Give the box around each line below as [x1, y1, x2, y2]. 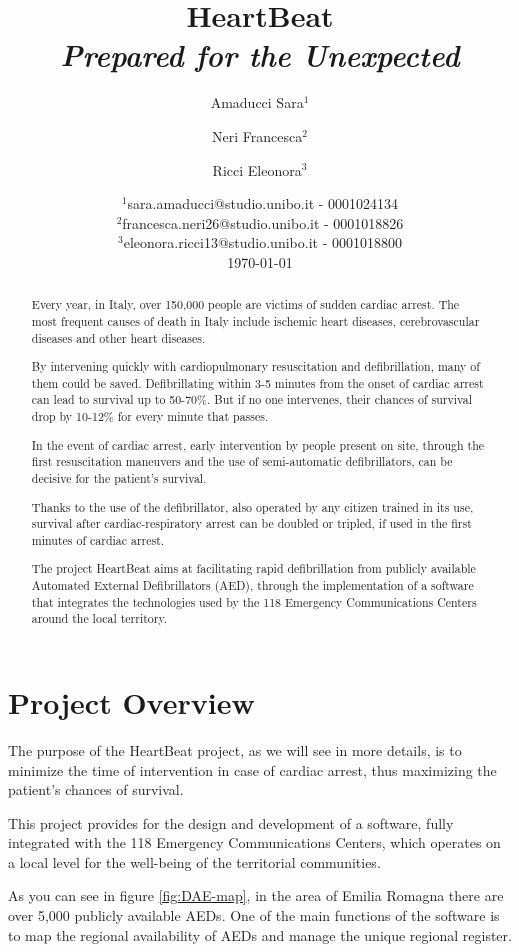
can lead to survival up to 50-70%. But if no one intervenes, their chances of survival [31, 391, 472, 408]
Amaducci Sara [210, 92, 304, 113]
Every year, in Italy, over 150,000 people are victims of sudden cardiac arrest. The [31, 296, 460, 313]
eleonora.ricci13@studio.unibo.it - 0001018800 [123, 232, 402, 253]
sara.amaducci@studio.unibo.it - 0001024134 [127, 193, 399, 214]
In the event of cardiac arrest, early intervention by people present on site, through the [31, 436, 485, 453]
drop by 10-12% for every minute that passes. [31, 408, 269, 425]
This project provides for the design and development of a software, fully [8, 812, 454, 833]
